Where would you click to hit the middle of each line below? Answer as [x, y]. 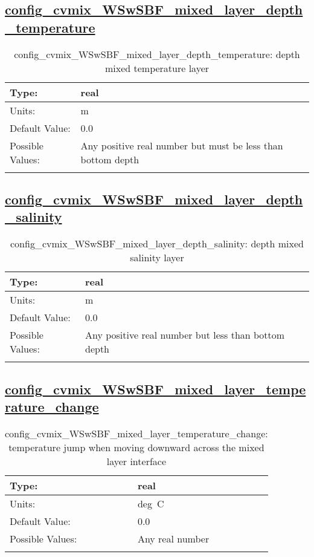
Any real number [173, 538]
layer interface [136, 461]
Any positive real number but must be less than [182, 145]
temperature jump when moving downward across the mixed [136, 447]
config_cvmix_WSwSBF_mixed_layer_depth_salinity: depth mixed [157, 244]
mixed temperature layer [157, 68]
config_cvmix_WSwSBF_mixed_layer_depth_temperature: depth [157, 54]
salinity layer [157, 258]
